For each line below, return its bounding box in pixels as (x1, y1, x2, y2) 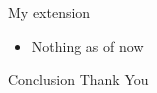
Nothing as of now (31, 35, 144, 56)
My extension (8, 2, 91, 22)
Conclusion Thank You (8, 69, 149, 90)
